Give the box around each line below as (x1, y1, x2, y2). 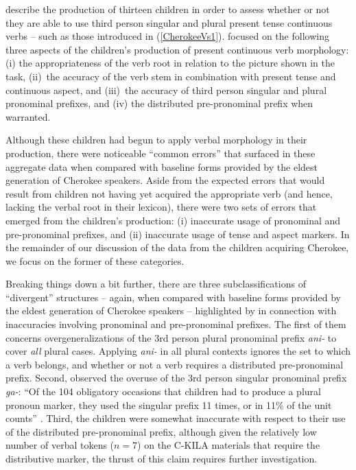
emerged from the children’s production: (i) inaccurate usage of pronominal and (5, 213, 341, 227)
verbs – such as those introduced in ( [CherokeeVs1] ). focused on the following (5, 29, 329, 43)
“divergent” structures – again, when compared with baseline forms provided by (5, 290, 341, 304)
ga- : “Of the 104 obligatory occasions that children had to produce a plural (5, 384, 321, 399)
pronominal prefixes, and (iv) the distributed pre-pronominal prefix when (5, 96, 313, 110)
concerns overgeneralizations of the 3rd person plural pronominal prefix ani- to (5, 330, 337, 344)
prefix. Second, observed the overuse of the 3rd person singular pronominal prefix (5, 371, 347, 385)
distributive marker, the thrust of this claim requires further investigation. (5, 451, 318, 465)
